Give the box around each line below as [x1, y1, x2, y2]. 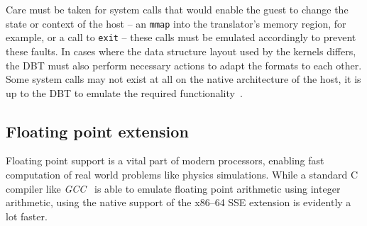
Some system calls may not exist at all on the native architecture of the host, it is [6, 72, 361, 86]
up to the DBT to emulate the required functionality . [6, 85, 243, 100]
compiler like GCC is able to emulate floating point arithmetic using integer [6, 181, 341, 196]
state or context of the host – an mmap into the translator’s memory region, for [6, 16, 346, 30]
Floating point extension [6, 120, 189, 142]
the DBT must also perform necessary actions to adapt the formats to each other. [6, 57, 362, 72]
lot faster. [6, 208, 48, 223]
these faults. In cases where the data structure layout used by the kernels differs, [6, 43, 356, 58]
